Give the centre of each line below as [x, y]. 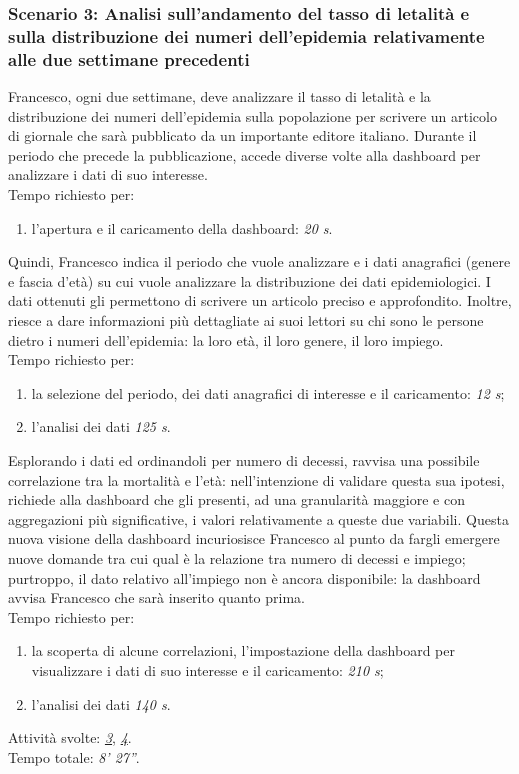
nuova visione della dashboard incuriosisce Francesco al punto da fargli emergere [254, 538]
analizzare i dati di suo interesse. [108, 174]
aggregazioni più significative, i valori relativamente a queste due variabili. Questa [258, 518]
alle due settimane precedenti [129, 58]
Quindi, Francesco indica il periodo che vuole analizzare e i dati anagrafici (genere [259, 261]
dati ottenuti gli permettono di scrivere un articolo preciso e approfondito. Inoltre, [260, 300]
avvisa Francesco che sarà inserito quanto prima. [156, 597]
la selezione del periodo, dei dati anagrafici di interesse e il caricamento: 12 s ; [268, 392]
